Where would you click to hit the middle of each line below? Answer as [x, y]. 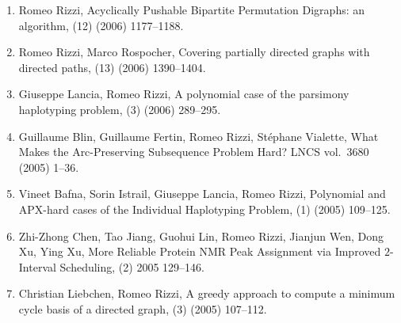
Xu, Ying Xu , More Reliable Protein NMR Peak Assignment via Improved [200, 251]
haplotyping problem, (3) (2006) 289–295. [120, 109]
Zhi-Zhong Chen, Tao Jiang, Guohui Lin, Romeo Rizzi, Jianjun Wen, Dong [201, 236]
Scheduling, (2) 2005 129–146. [132, 266]
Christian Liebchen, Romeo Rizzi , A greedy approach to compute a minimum [207, 293]
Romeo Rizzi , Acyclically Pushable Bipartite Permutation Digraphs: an [192, 9]
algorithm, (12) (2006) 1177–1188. [101, 25]
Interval [37, 266]
